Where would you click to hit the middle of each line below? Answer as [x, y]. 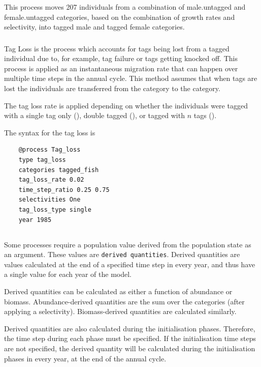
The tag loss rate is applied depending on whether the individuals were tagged [126, 105]
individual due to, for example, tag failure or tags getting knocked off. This [121, 58]
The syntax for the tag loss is [50, 132]
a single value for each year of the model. [68, 274]
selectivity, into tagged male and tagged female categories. [94, 27]
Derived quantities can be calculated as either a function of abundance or [118, 291]
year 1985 [35, 220]
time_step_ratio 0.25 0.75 [64, 190]
